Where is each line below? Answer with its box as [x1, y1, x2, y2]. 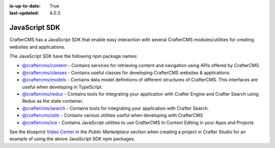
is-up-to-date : [9, 3, 41, 9]
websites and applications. [9, 44, 66, 50]
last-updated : [9, 10, 39, 16]
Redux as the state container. [22, 98, 84, 104]
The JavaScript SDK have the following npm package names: [9, 53, 138, 60]
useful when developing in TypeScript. [22, 84, 103, 90]
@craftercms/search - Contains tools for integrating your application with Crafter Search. [22, 105, 209, 111]
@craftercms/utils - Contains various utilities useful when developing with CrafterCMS [22, 112, 203, 119]
